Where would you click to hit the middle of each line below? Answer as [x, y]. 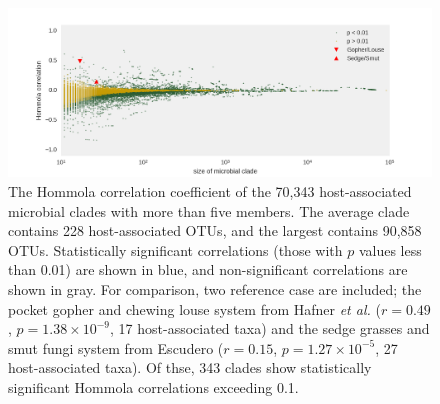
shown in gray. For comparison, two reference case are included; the [215, 288]
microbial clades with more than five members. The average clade [209, 210]
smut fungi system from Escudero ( [116, 347]
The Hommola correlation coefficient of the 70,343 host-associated [210, 190]
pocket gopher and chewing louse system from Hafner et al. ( [194, 308]
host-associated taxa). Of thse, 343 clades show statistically [190, 367]
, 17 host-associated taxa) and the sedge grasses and [270, 328]
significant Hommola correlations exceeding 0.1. [153, 386]
